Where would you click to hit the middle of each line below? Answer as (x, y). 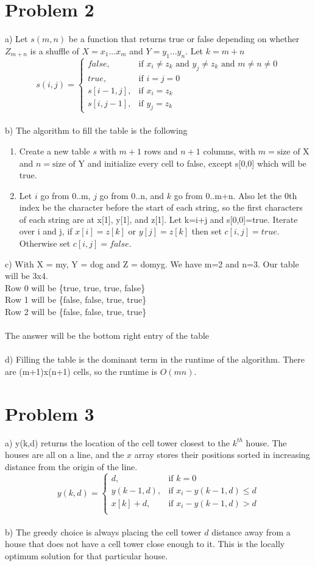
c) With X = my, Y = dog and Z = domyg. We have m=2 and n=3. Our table (152, 263)
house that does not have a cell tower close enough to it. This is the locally (145, 544)
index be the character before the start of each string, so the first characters (161, 207)
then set (207, 231)
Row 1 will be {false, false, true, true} (76, 299)
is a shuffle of (55, 50)
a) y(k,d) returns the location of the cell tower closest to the (117, 442)
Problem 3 (50, 413)
